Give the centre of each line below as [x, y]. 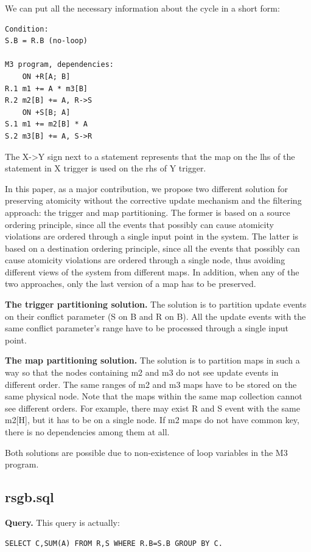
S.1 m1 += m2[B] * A [47, 124]
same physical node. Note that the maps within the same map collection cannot [154, 396]
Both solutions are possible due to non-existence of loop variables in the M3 [146, 452]
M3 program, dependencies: [59, 65]
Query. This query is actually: [62, 522]
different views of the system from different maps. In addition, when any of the [152, 271]
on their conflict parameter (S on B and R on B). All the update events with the [155, 316]
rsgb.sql [30, 497]
